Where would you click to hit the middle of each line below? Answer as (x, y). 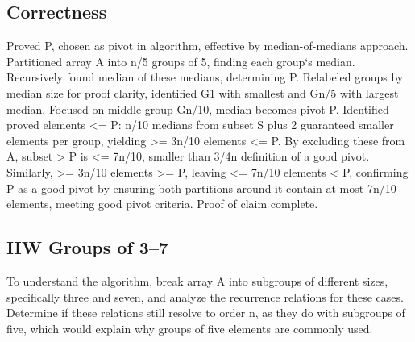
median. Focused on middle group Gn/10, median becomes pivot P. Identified (198, 108)
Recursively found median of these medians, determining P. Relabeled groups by (205, 77)
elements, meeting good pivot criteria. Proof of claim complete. (162, 204)
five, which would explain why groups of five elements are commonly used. (190, 328)
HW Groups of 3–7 (88, 247)
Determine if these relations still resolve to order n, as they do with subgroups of (206, 313)
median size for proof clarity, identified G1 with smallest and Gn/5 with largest (203, 92)
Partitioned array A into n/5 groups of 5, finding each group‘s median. (181, 61)
